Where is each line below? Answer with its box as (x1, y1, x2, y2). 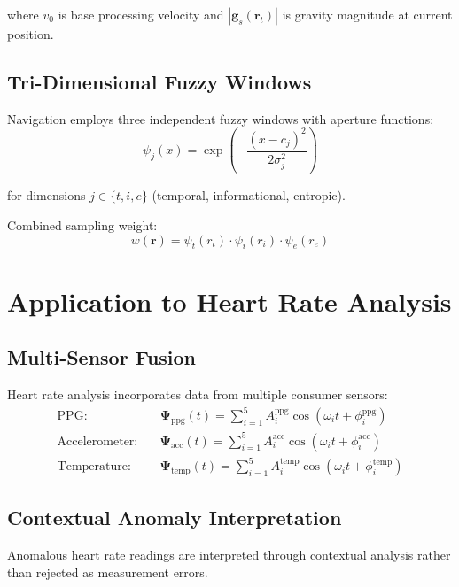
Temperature (57, 460, 128, 474)
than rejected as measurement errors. (7, 562, 208, 581)
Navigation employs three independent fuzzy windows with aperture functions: (7, 109, 434, 127)
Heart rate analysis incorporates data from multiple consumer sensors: (7, 384, 388, 403)
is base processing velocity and (58, 5, 224, 23)
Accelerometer (57, 435, 135, 448)
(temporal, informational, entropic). (152, 186, 346, 205)
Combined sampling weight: (7, 215, 158, 234)
